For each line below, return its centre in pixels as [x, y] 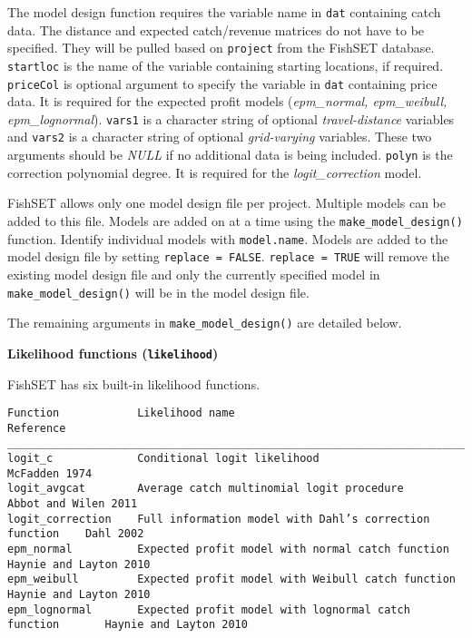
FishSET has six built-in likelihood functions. [134, 383]
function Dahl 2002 [76, 534]
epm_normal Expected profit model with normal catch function [228, 549]
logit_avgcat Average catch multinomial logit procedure [206, 489]
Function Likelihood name [121, 413]
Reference [37, 428]
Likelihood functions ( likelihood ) [113, 353]
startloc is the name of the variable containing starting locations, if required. [226, 65]
